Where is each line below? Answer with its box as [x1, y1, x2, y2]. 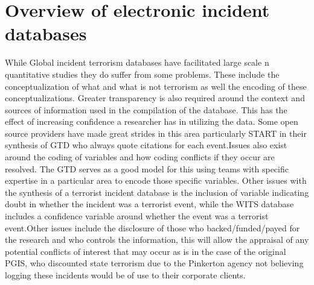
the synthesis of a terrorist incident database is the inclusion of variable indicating [5, 186, 309, 198]
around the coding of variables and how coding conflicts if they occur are [5, 151, 275, 163]
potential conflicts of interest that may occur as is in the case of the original [5, 245, 286, 257]
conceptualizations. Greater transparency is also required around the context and [5, 92, 305, 104]
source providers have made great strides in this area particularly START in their [5, 127, 307, 139]
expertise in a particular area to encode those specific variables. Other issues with [5, 174, 307, 187]
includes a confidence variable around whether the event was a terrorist [5, 210, 269, 222]
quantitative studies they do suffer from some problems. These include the [5, 67, 280, 80]
